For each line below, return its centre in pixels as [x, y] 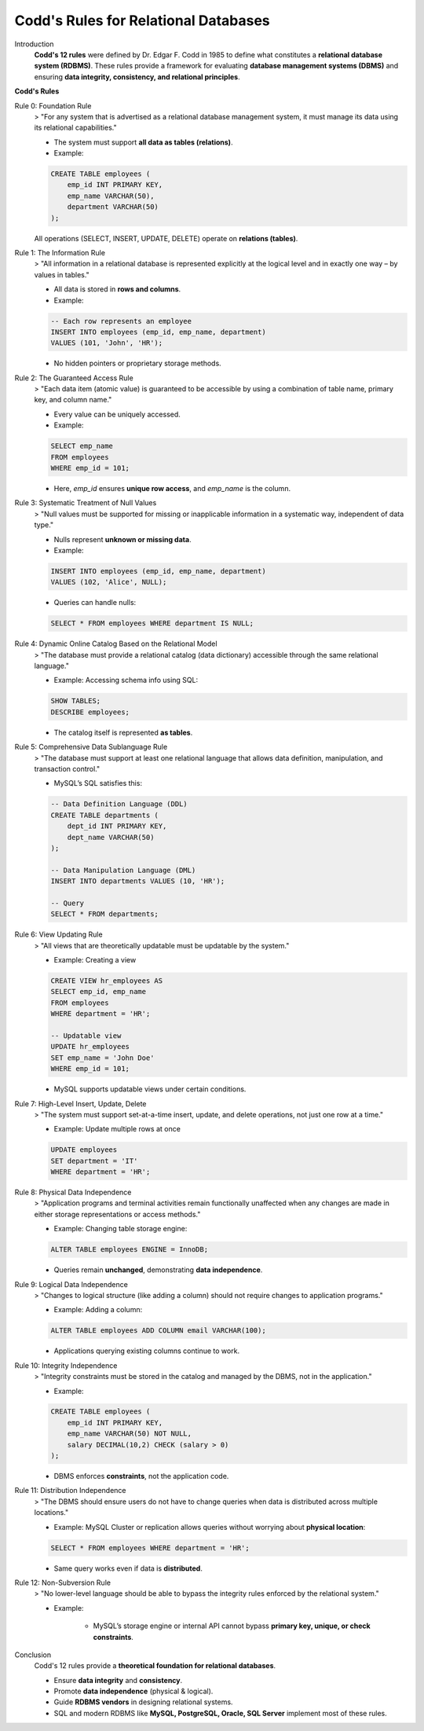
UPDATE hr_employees [90, 1047]
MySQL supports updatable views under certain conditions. [150, 1089]
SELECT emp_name [82, 446]
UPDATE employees [84, 1150]
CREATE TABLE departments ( [104, 815]
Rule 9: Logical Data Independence [71, 1284]
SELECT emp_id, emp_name [99, 992]
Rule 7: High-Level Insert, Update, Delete [80, 1103]
